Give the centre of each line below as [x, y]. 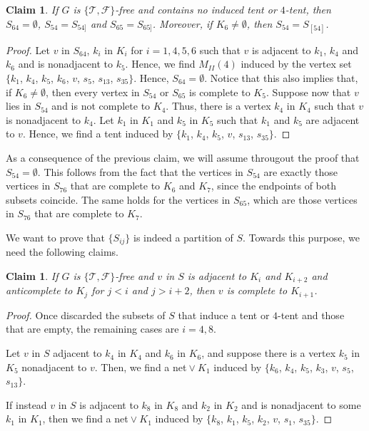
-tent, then [308, 9]
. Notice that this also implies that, [281, 77]
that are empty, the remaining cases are [92, 329]
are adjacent [333, 119]
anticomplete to [39, 290]
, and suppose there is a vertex [269, 353]
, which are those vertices [302, 199]
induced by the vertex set [296, 64]
